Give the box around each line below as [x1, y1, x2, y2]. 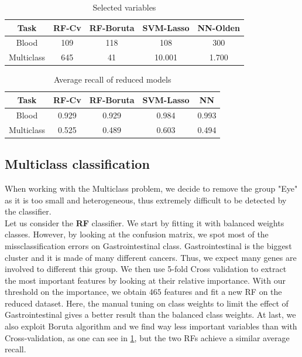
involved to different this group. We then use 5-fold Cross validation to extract [5, 263, 287, 275]
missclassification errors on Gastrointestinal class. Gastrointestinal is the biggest [5, 239, 292, 251]
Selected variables [92, 1, 156, 13]
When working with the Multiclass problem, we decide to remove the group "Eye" [5, 182, 298, 194]
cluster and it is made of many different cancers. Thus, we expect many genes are [5, 251, 297, 263]
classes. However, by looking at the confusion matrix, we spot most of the [5, 228, 269, 240]
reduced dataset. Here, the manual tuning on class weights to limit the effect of [5, 297, 289, 309]
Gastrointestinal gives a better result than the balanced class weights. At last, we [5, 308, 296, 321]
